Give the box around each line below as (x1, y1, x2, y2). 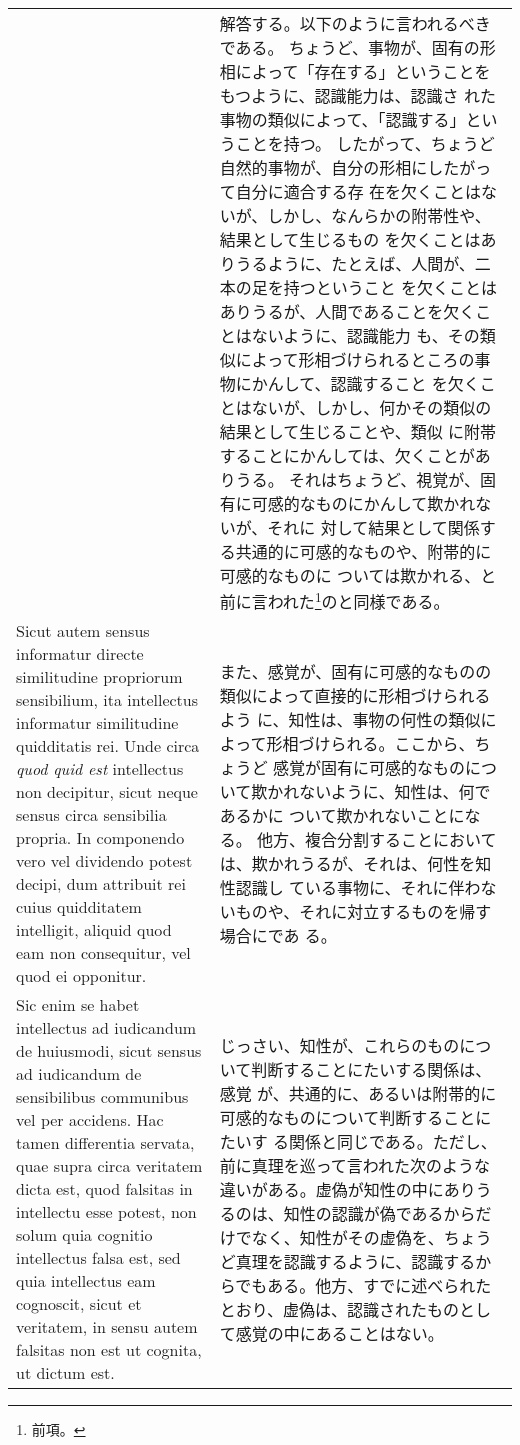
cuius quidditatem (16, 895, 142, 919)
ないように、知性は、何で (299, 780, 491, 804)
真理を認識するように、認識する (235, 1249, 476, 1273)
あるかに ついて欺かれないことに (219, 804, 465, 828)
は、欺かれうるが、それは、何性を (219, 852, 476, 876)
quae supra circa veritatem (16, 1154, 203, 1178)
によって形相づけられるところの (235, 348, 475, 371)
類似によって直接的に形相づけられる (219, 684, 491, 708)
